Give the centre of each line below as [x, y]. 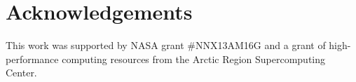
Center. [21, 73]
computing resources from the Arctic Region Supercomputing [194, 59]
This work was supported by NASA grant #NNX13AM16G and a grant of [166, 45]
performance [32, 59]
